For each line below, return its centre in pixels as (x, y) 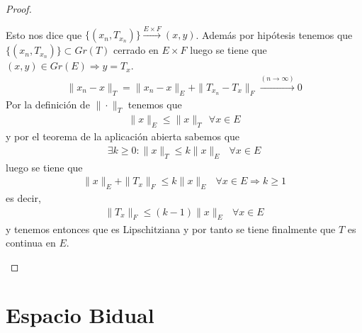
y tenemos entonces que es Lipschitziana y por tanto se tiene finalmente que (171, 228)
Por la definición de (48, 104)
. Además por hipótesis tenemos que (274, 34)
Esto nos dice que (44, 34)
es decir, (23, 198)
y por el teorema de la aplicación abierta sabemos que (123, 136)
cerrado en (136, 50)
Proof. (19, 9)
